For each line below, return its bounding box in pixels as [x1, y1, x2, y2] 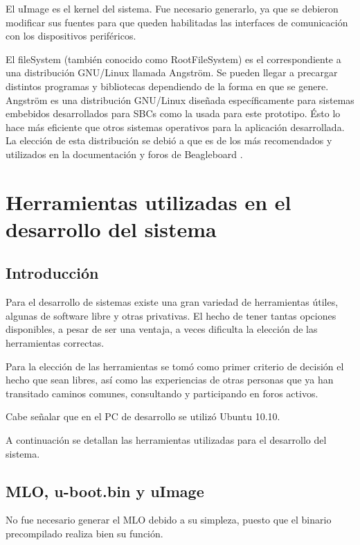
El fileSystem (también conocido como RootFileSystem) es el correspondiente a [6, 51, 341, 66]
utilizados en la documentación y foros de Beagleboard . [6, 146, 243, 161]
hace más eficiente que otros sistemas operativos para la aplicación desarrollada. [6, 119, 345, 134]
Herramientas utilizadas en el [6, 187, 291, 216]
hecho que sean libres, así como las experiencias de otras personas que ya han [6, 372, 334, 387]
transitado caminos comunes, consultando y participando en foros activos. [6, 386, 318, 400]
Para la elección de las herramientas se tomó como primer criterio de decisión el [6, 358, 344, 373]
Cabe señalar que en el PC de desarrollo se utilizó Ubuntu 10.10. [6, 409, 280, 424]
